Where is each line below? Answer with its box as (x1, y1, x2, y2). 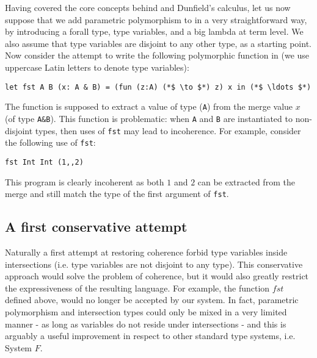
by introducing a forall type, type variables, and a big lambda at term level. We (5, 25, 304, 38)
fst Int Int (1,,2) (5, 157, 84, 166)
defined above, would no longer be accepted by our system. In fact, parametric (5, 293, 299, 306)
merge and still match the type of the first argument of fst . (5, 187, 229, 200)
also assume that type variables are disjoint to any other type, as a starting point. (5, 37, 312, 49)
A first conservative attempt (5, 217, 188, 236)
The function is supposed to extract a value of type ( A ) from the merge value (5, 100, 293, 113)
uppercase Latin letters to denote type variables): (5, 60, 189, 73)
